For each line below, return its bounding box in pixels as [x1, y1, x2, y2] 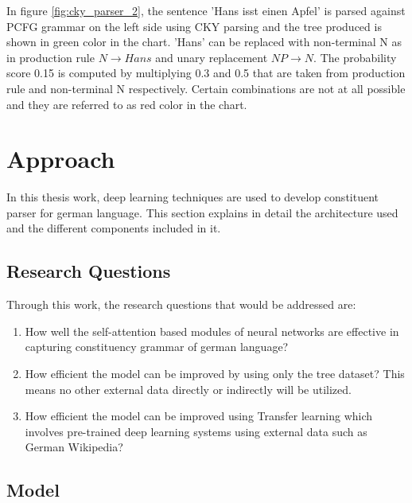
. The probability [313, 49, 397, 65]
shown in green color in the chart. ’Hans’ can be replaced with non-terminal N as [6, 33, 402, 50]
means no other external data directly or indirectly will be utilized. [25, 380, 352, 397]
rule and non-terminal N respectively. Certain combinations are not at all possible [6, 80, 406, 96]
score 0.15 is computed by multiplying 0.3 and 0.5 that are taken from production [6, 64, 406, 81]
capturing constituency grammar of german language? [25, 338, 289, 355]
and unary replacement [155, 49, 268, 65]
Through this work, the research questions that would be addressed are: [6, 296, 356, 313]
